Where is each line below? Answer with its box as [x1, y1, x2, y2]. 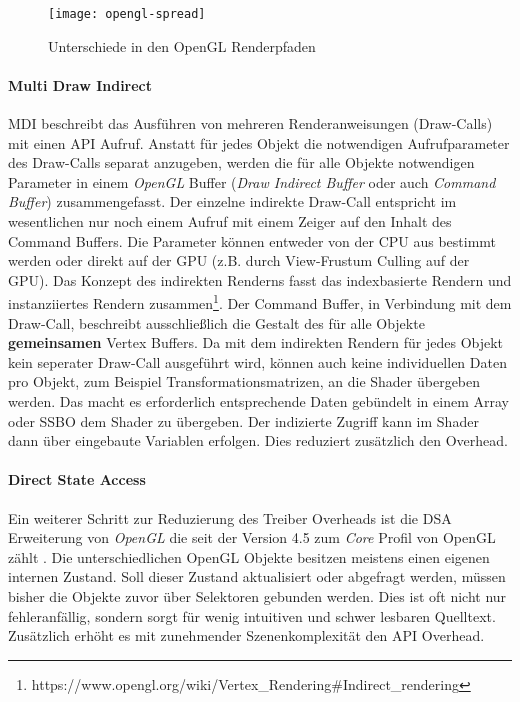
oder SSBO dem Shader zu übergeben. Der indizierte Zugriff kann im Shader [8, 410, 479, 431]
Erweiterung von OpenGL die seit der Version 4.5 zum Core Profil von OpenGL [8, 527, 496, 548]
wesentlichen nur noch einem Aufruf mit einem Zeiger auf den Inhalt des [8, 211, 452, 232]
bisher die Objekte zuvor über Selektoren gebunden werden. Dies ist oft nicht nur [8, 585, 507, 606]
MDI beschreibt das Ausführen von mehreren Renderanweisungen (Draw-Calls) [8, 113, 493, 134]
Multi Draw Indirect [8, 74, 153, 95]
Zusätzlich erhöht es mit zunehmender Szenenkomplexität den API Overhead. [8, 625, 485, 646]
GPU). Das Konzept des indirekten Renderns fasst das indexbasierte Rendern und [8, 269, 512, 290]
